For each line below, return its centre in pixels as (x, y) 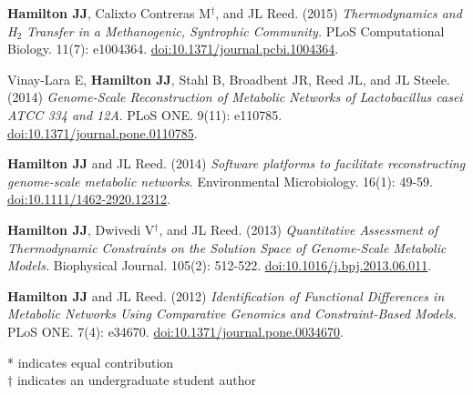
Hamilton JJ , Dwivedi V (81, 229)
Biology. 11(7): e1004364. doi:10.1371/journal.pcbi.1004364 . (173, 49)
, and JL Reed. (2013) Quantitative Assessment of (298, 229)
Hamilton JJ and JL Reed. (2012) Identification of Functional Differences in (226, 295)
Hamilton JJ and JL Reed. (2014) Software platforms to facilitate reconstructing (236, 163)
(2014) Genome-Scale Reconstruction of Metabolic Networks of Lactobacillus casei (235, 97)
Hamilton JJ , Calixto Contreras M (109, 13)
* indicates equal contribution (91, 362)
